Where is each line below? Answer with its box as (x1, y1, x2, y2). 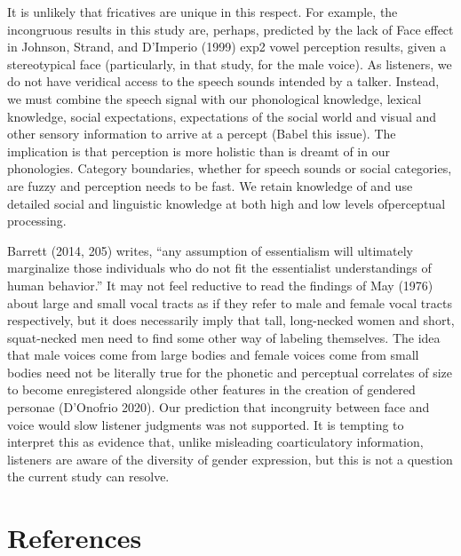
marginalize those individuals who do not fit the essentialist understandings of (7, 258, 432, 277)
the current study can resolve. (7, 467, 170, 486)
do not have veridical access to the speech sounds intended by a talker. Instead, (7, 72, 440, 91)
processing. (7, 211, 67, 230)
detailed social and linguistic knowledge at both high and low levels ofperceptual (7, 194, 446, 212)
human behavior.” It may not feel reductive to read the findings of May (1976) (7, 275, 433, 294)
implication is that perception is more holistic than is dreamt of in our (7, 141, 390, 160)
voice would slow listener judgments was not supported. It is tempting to (7, 415, 404, 433)
